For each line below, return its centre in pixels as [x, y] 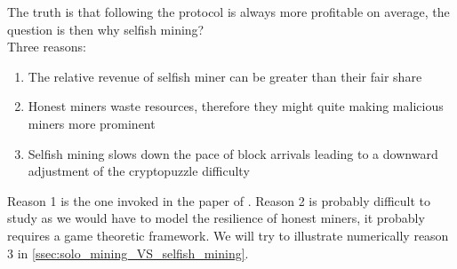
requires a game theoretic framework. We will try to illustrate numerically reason [228, 235]
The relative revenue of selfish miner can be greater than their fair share [225, 76]
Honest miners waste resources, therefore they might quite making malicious [236, 106]
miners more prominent [92, 123]
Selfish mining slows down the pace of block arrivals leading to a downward [233, 153]
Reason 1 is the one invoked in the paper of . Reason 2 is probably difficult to [219, 200]
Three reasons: [47, 47]
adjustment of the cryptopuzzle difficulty [139, 171]
